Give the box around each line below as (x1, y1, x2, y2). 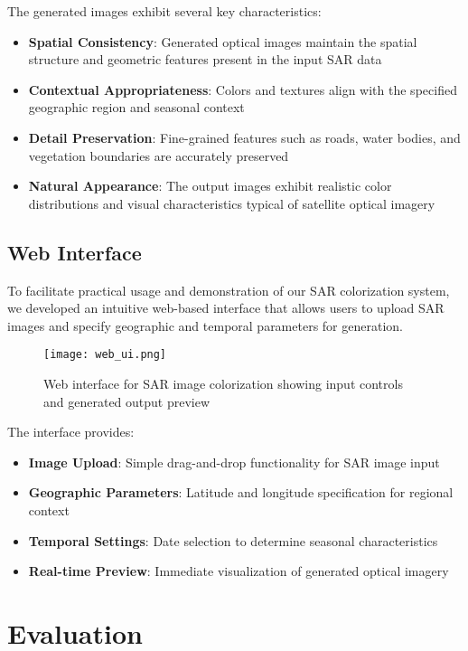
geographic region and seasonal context (28, 98, 245, 117)
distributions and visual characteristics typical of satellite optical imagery (28, 193, 435, 212)
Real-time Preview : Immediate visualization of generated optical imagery (28, 561, 449, 580)
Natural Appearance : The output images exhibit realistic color (28, 176, 392, 195)
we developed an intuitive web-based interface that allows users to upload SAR (7, 298, 445, 317)
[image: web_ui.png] (43, 348, 167, 362)
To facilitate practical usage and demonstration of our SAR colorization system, (7, 280, 450, 299)
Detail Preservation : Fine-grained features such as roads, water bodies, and (28, 127, 461, 146)
